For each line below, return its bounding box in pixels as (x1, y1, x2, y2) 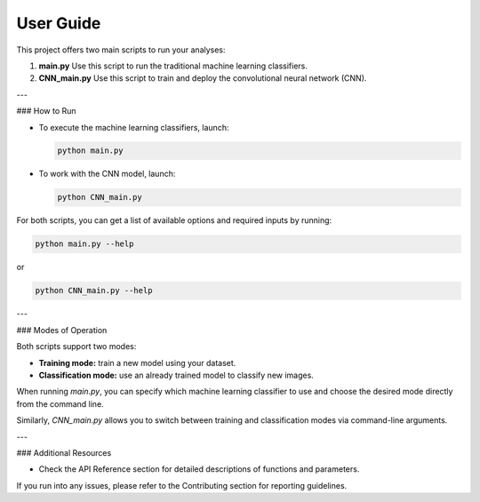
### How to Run (16, 106, 76, 116)
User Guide (16, 13, 101, 33)
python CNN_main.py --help (35, 285, 153, 296)
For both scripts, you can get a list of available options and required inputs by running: (16, 215, 332, 226)
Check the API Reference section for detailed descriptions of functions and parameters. (38, 464, 360, 474)
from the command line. (16, 398, 104, 409)
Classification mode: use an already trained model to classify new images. (38, 370, 315, 380)
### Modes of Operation (16, 324, 108, 335)
